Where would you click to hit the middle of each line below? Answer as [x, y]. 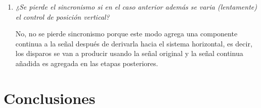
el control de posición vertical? [62, 16]
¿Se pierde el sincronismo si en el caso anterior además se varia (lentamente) [136, 7]
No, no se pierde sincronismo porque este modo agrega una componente [126, 34]
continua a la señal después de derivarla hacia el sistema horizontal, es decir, [134, 43]
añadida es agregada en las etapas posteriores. [87, 63]
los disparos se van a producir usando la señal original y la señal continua [129, 53]
